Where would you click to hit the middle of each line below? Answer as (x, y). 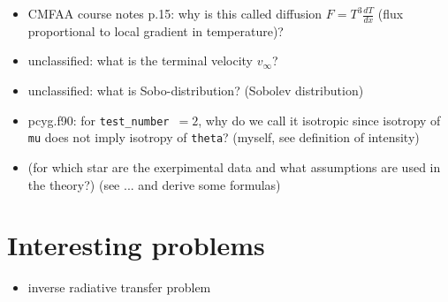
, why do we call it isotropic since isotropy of (319, 120)
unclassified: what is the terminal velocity (140, 60)
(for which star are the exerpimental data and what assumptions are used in (234, 166)
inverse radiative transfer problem (119, 287)
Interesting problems (136, 245)
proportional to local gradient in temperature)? (156, 30)
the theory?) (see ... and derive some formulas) (154, 184)
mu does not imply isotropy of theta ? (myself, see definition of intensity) (224, 137)
